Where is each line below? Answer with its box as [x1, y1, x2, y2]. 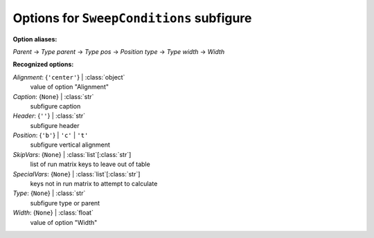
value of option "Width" [30, 218, 98, 226]
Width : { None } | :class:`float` [12, 208, 93, 217]
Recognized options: [12, 60, 74, 68]
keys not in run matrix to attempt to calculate [30, 180, 158, 188]
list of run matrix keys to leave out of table [30, 160, 150, 169]
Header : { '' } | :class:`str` [12, 111, 86, 120]
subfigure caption [30, 102, 81, 110]
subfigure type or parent [30, 199, 100, 207]
